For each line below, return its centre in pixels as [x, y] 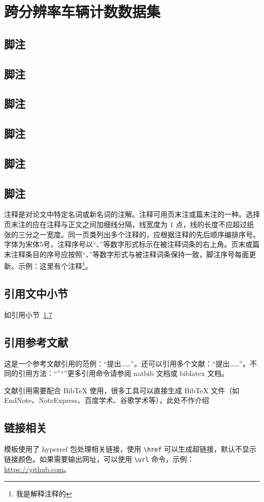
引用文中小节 [36, 293]
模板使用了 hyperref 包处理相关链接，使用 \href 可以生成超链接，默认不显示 [130, 449]
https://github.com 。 [38, 469]
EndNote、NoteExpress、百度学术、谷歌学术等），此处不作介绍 [107, 400]
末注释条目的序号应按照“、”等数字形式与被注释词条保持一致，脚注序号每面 [127, 254]
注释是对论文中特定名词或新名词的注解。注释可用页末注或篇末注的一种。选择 [132, 214]
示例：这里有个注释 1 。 [55, 265]
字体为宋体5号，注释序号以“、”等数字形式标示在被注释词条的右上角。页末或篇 [132, 244]
